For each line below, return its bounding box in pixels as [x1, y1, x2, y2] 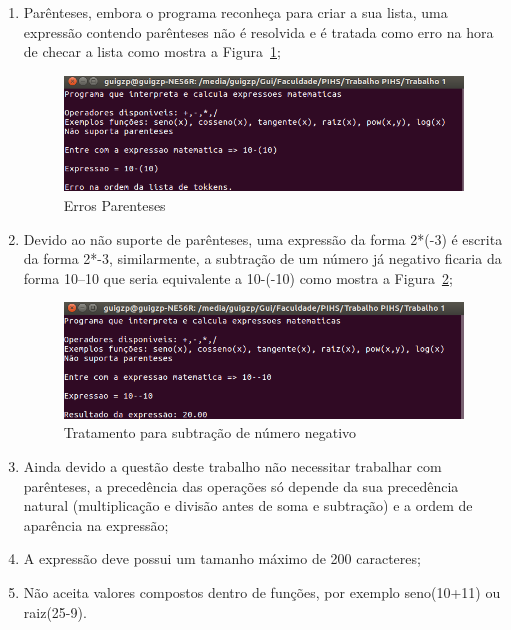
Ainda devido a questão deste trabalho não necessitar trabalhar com [23, 456, 442, 477]
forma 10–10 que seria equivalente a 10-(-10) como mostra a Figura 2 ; [23, 267, 453, 288]
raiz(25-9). [23, 601, 87, 622]
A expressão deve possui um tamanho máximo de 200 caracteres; [23, 548, 421, 569]
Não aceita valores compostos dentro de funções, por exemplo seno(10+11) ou [23, 582, 501, 603]
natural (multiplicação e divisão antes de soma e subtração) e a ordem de [23, 495, 473, 516]
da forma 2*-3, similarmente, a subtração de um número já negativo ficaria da [23, 248, 502, 269]
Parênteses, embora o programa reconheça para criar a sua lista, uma [23, 2, 448, 22]
